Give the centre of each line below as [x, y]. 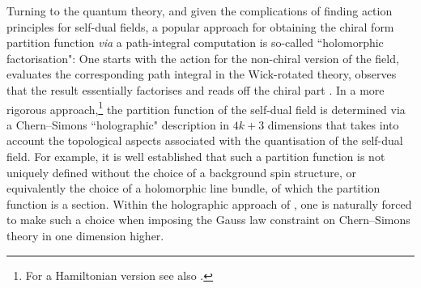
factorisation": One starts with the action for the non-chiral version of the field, [203, 58]
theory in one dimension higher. [85, 235]
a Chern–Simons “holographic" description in [118, 124]
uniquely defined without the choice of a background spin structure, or [182, 172]
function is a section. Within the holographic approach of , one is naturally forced [209, 203]
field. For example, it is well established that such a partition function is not [196, 156]
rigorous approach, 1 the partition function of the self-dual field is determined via [206, 108]
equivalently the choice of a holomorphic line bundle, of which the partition [193, 188]
